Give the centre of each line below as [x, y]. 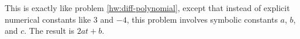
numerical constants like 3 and [59, 19]
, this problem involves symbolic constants [202, 19]
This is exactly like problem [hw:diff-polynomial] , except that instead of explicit [147, 8]
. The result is [49, 31]
